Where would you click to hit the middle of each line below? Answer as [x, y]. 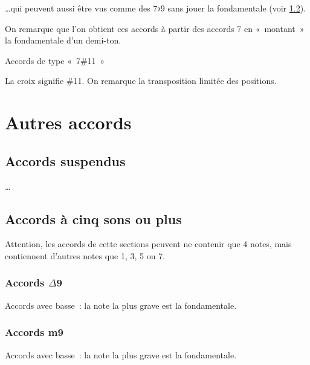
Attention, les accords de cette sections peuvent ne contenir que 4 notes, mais [148, 244]
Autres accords [68, 122]
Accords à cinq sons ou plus [93, 218]
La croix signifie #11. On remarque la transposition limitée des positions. [141, 81]
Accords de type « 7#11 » [55, 60]
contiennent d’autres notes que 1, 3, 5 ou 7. [85, 255]
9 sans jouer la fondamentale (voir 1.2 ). [233, 8]
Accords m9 [34, 332]
